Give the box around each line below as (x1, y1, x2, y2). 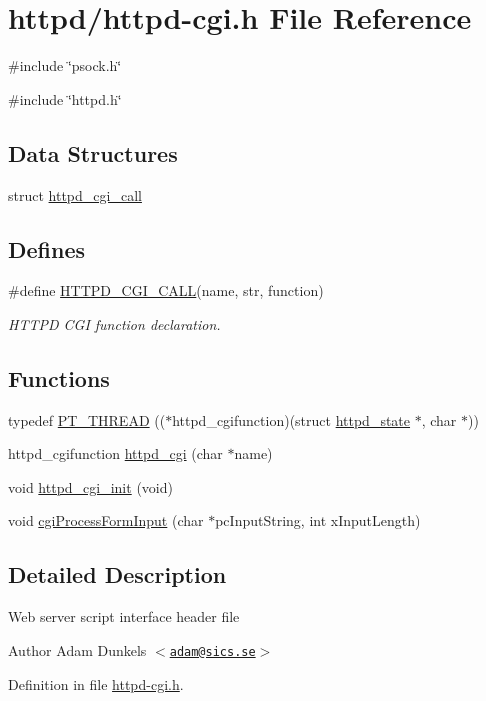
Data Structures (8, 137, 178, 168)
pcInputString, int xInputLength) (215, 510, 421, 531)
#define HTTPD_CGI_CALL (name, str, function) (8, 280, 324, 301)
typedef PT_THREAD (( (8, 409, 166, 430)
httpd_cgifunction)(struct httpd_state (172, 409, 411, 430)
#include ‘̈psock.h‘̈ (8, 55, 122, 76)
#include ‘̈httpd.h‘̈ (8, 88, 122, 109)
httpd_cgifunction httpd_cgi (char (8, 443, 223, 464)
